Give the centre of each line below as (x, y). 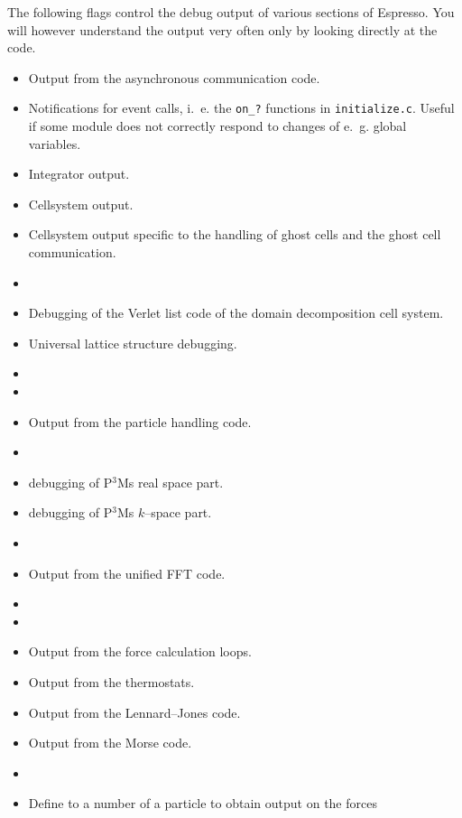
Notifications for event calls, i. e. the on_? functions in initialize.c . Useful (241, 108)
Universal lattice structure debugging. (133, 343)
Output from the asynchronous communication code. (174, 77)
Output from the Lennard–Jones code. (134, 712)
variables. (55, 143)
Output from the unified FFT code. (127, 573)
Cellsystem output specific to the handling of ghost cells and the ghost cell (235, 234)
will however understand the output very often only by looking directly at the (222, 29)
